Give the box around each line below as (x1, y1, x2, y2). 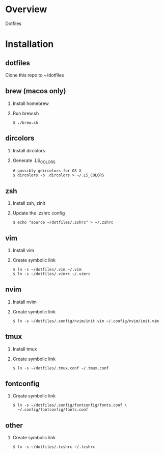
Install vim (12, 247, 34, 253)
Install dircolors (12, 147, 45, 153)
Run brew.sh (12, 110, 39, 116)
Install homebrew (12, 100, 49, 106)
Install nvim (12, 299, 37, 305)
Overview (5, 4, 47, 15)
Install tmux (12, 345, 37, 352)
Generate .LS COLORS (12, 157, 56, 165)
